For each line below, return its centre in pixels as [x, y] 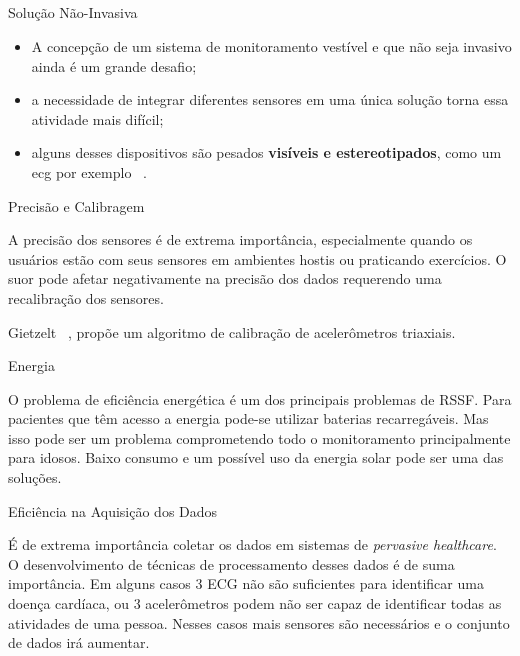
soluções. [35, 477]
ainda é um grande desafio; [114, 65]
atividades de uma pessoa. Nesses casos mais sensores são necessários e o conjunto [259, 622]
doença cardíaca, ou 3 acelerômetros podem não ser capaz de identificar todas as [255, 603]
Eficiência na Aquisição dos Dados [113, 510]
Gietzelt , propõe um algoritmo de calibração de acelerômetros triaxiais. [232, 331]
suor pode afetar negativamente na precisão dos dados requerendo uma [225, 278]
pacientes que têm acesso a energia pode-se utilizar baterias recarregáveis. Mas [248, 418]
